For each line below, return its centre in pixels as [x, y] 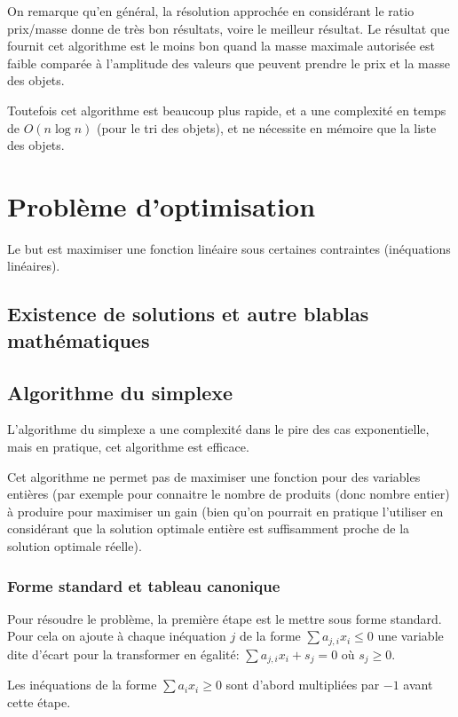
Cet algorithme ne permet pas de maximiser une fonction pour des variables [214, 476]
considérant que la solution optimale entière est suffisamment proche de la [209, 528]
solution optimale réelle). [75, 546]
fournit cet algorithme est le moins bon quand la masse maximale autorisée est [221, 46]
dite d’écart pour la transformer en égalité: [123, 654]
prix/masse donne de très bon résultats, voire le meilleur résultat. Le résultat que [229, 28]
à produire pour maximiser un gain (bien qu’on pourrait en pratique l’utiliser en [225, 511]
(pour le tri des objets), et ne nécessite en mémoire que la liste [266, 127]
